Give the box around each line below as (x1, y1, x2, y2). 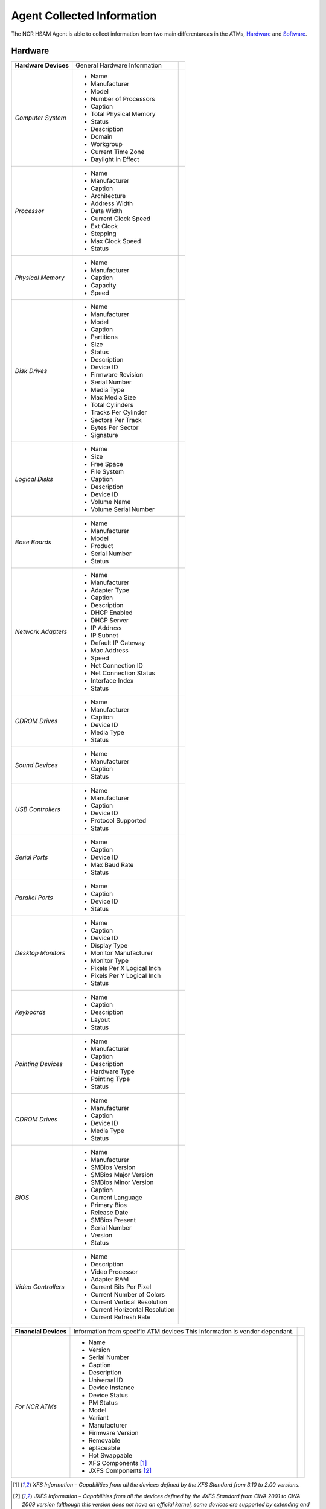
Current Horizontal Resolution (91, 1306, 175, 1314)
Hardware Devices (14, 61, 69, 69)
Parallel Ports (14, 893, 54, 902)
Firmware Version (88, 1429, 139, 1437)
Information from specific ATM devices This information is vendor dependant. (73, 1327, 294, 1336)
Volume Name (91, 498, 131, 506)
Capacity (91, 281, 117, 290)
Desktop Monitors (14, 949, 66, 957)
